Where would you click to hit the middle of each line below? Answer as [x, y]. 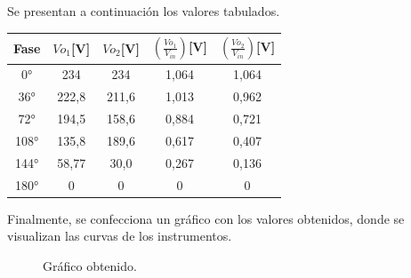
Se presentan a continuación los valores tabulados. [144, 11]
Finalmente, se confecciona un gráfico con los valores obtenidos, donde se [206, 218]
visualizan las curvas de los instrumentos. [120, 236]
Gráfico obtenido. [90, 265]
